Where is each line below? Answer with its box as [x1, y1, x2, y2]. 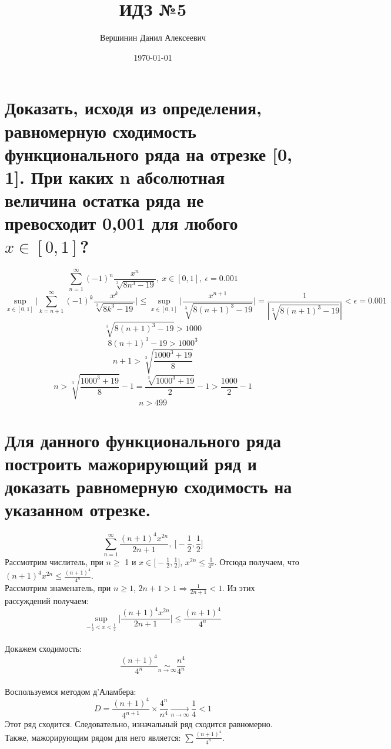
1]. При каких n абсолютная [5, 164, 225, 189]
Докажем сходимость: [5, 642, 82, 654]
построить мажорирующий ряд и [5, 451, 257, 475]
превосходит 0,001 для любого [5, 211, 238, 235]
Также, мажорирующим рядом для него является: [5, 731, 181, 743]
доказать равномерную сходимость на [5, 474, 292, 499]
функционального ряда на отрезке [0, [5, 141, 292, 166]
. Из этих [222, 582, 255, 594]
